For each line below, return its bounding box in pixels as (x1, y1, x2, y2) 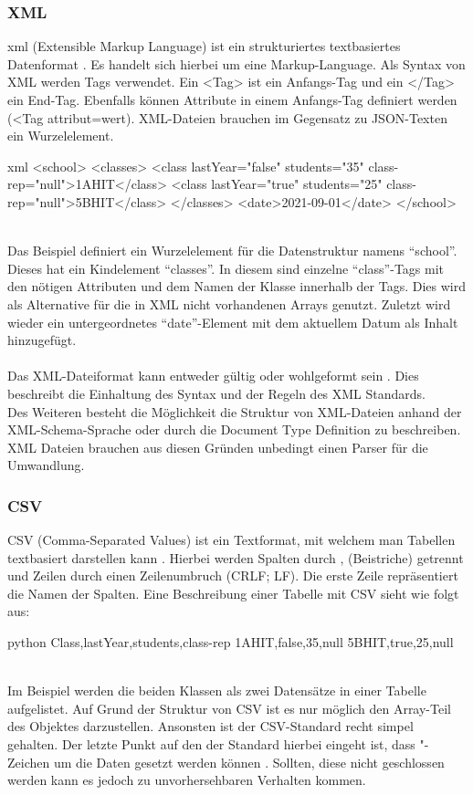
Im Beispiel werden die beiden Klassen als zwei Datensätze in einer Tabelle (7, 681, 426, 700)
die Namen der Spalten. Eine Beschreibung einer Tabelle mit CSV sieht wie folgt (7, 583, 459, 602)
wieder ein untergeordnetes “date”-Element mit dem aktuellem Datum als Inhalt (7, 312, 458, 331)
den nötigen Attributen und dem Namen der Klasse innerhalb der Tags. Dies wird (7, 277, 466, 296)
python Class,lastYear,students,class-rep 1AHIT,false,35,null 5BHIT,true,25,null (7, 633, 454, 652)
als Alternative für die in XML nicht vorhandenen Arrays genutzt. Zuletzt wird (7, 294, 451, 313)
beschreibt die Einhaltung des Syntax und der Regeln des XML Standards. (7, 383, 426, 403)
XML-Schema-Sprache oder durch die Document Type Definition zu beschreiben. (7, 420, 461, 439)
